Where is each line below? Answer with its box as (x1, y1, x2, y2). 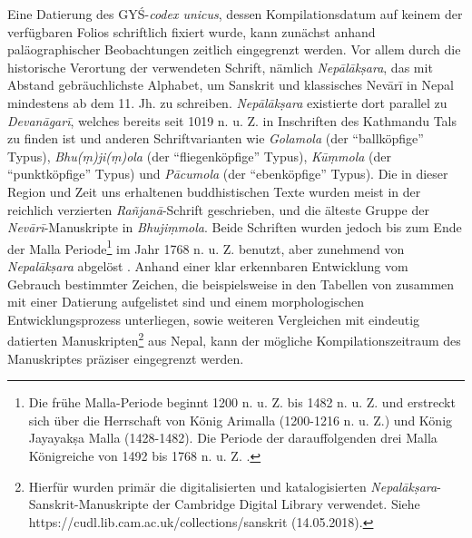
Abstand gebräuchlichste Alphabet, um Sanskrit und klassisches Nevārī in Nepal (7, 75, 454, 94)
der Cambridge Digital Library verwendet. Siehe (152, 494, 420, 514)
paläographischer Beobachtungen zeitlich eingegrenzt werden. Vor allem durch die (7, 40, 461, 59)
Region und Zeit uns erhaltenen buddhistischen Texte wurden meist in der (7, 181, 421, 201)
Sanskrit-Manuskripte (28, 494, 149, 514)
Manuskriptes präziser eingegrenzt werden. (7, 348, 244, 367)
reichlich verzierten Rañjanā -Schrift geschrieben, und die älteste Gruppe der (7, 200, 429, 219)
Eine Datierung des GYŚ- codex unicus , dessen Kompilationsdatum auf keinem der (7, 5, 463, 23)
